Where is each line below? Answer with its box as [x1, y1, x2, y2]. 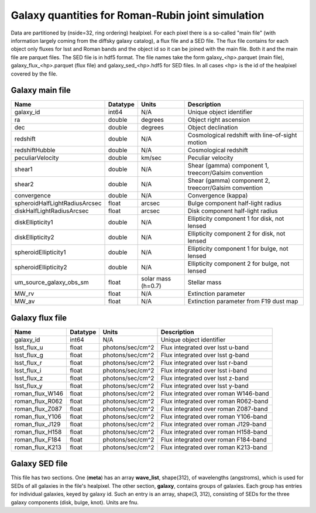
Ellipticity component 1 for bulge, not [187, 245, 288, 253]
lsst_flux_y [14, 381, 43, 389]
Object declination [187, 124, 238, 132]
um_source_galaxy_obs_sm [14, 278, 89, 286]
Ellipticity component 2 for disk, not [187, 230, 286, 238]
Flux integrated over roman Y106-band [160, 412, 267, 420]
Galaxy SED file [11, 459, 68, 468]
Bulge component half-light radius [187, 199, 282, 207]
